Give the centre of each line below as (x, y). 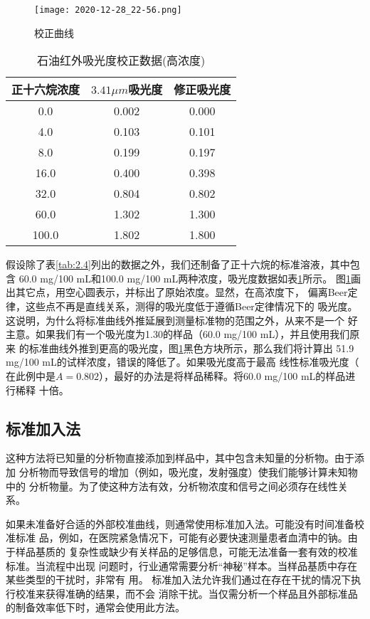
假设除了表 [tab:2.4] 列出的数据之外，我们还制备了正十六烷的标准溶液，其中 (178, 264)
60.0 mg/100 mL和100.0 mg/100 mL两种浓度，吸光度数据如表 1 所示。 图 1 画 (190, 278)
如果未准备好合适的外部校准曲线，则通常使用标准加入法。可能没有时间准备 (180, 523)
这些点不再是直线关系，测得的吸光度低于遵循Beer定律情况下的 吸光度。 (191, 306)
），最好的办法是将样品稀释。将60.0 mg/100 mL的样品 (222, 376)
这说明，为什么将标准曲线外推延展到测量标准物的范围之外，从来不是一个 (175, 320)
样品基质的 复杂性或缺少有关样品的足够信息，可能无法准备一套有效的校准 (186, 551)
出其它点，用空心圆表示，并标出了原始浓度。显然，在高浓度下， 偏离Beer (177, 292)
